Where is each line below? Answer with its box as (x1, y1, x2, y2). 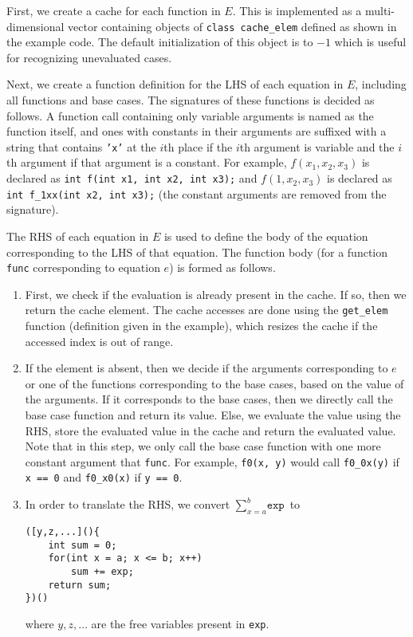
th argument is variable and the (239, 138, 395, 155)
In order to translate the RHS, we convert (25, 496, 230, 513)
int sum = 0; (48, 539, 117, 551)
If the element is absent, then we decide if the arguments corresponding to (25, 360, 388, 376)
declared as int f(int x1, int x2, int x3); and (6, 170, 258, 187)
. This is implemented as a (232, 2, 362, 18)
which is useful (334, 33, 407, 50)
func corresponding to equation (6, 259, 160, 276)
